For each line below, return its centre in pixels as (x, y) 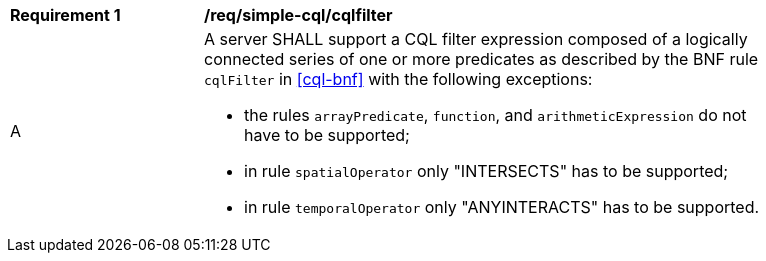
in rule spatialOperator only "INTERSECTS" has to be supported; (486, 171)
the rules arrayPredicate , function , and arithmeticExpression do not (495, 115)
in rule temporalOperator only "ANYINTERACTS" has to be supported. (502, 207)
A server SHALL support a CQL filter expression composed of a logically (476, 39)
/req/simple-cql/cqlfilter (298, 15)
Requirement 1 (65, 15)
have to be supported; (327, 135)
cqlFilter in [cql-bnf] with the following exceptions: (398, 79)
